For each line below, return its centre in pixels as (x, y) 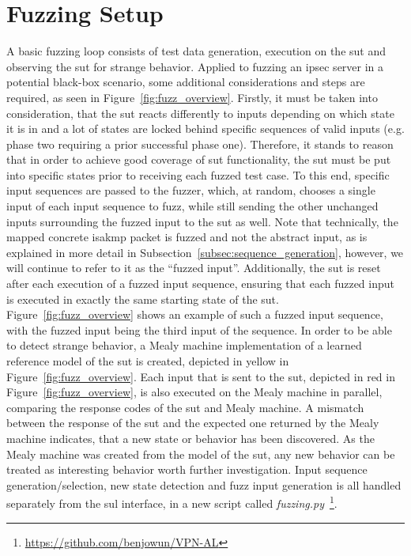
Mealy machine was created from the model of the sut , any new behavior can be (201, 454)
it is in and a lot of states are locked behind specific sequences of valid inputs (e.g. (205, 129)
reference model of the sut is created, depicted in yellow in (148, 361)
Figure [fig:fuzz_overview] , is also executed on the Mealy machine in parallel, (194, 392)
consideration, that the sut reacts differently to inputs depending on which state (200, 113)
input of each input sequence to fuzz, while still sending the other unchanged (192, 206)
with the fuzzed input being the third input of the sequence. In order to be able (199, 329)
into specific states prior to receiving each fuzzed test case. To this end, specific (198, 174)
